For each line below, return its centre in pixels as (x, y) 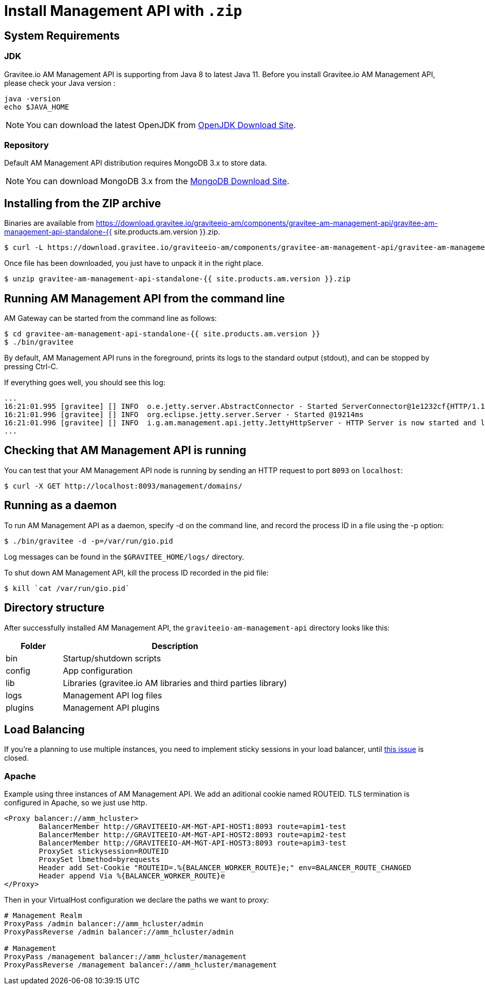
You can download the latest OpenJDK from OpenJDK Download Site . (161, 125)
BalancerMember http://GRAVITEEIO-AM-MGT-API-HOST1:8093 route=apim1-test (192, 827)
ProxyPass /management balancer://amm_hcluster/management (126, 957)
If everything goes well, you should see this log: (85, 382)
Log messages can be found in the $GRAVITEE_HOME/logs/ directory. (124, 556)
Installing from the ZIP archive (83, 203)
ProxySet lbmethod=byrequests (99, 860)
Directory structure (54, 608)
